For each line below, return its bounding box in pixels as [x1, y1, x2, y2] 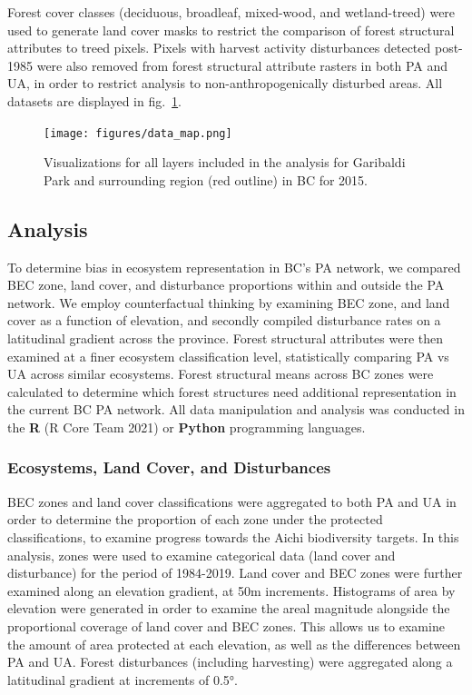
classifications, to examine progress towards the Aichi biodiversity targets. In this [7, 527, 459, 546]
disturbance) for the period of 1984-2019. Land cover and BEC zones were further [7, 563, 463, 582]
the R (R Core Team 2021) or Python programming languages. [7, 417, 366, 436]
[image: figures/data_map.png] [44, 126, 232, 140]
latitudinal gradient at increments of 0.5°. [7, 670, 238, 689]
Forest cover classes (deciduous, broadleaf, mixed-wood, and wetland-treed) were [7, 3, 456, 21]
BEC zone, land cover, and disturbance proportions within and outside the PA [7, 275, 445, 294]
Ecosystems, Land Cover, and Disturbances [7, 456, 331, 479]
